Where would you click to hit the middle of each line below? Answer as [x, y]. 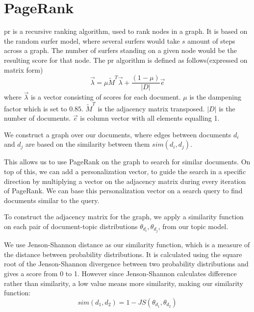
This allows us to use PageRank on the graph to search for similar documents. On [127, 162]
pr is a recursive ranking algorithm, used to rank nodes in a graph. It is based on [126, 31]
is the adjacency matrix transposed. [151, 108]
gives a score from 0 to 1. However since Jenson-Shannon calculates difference [120, 273]
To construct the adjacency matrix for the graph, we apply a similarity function [124, 217]
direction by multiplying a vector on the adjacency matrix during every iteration [125, 181]
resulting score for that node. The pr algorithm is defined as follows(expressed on [126, 60]
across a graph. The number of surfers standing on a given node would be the [121, 50]
